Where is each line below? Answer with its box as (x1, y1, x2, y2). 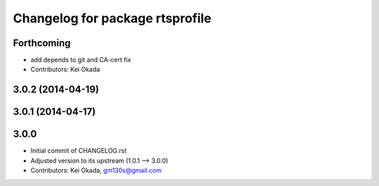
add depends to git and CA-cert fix (30, 56, 131, 64)
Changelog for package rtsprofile (13, 10, 212, 26)
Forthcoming (13, 37, 71, 49)
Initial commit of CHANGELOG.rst (30, 147, 127, 155)
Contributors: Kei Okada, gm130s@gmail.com (30, 166, 162, 175)
